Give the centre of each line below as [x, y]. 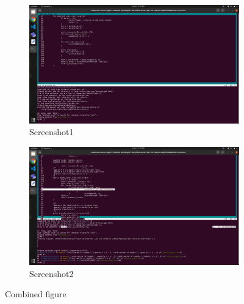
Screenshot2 [52, 273]
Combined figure [36, 294]
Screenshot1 [52, 132]
